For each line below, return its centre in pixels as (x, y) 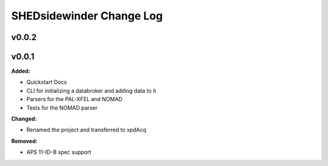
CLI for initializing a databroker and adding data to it (91, 90)
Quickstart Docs (46, 82)
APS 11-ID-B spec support (59, 152)
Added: (21, 71)
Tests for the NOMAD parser (62, 108)
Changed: (24, 119)
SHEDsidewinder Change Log (87, 16)
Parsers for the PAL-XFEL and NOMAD (74, 99)
